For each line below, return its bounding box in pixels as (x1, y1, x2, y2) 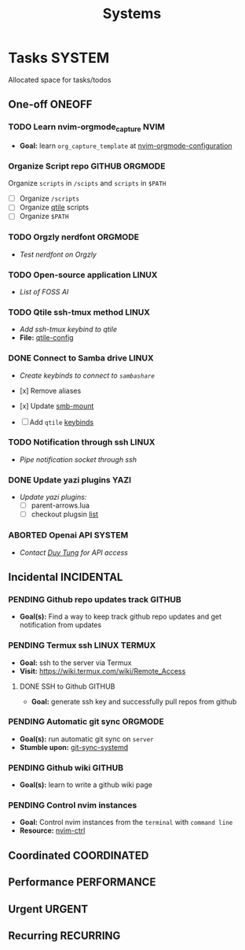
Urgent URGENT (8, 902, 89, 915)
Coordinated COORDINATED (8, 848, 149, 862)
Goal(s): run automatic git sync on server (19, 734, 155, 744)
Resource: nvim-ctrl (19, 826, 86, 835)
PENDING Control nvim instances (8, 800, 137, 811)
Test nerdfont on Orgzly (19, 250, 97, 259)
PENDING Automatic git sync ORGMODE (8, 716, 165, 727)
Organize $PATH (19, 212, 69, 221)
